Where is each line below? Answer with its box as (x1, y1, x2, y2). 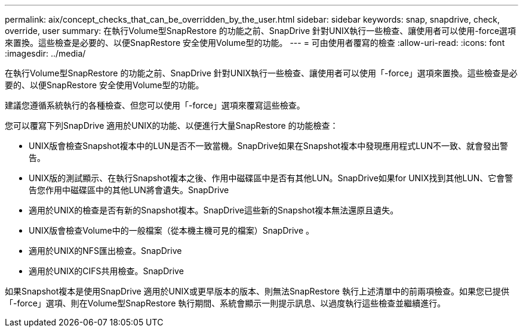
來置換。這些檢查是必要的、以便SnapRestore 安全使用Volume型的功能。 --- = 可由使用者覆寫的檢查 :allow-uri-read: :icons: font (5, 38, 505, 48)
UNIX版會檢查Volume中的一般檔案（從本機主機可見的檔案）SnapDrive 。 (29, 225, 314, 235)
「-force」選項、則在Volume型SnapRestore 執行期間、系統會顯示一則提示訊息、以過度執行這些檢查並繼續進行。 (5, 298, 446, 308)
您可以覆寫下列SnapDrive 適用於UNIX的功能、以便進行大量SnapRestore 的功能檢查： (5, 120, 339, 131)
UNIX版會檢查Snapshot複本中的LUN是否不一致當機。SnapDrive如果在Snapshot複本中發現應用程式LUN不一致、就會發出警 (29, 141, 509, 151)
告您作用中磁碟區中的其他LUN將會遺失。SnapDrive (29, 185, 229, 195)
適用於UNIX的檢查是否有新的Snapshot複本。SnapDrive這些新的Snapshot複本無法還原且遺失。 (29, 205, 399, 215)
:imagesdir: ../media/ (5, 48, 86, 58)
